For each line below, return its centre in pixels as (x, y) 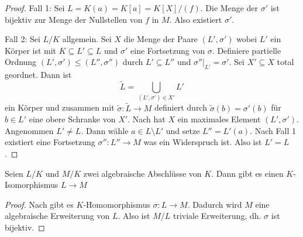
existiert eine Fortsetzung (50, 142)
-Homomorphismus (117, 204)
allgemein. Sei (87, 39)
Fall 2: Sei (23, 39)
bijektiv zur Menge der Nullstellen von (74, 19)
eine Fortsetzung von (168, 50)
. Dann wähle (105, 130)
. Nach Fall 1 (273, 130)
